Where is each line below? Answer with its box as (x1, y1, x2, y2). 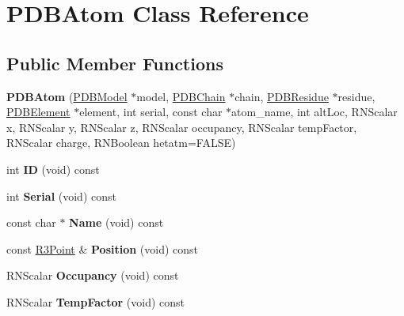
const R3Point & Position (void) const (6, 240, 199, 257)
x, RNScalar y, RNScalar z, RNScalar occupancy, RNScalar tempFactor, (6, 118, 357, 135)
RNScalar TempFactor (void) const (6, 293, 185, 310)
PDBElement (6, 103, 71, 120)
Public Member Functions (6, 51, 223, 75)
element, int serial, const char (79, 103, 223, 120)
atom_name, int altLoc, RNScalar (231, 103, 398, 120)
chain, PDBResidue (234, 88, 329, 104)
